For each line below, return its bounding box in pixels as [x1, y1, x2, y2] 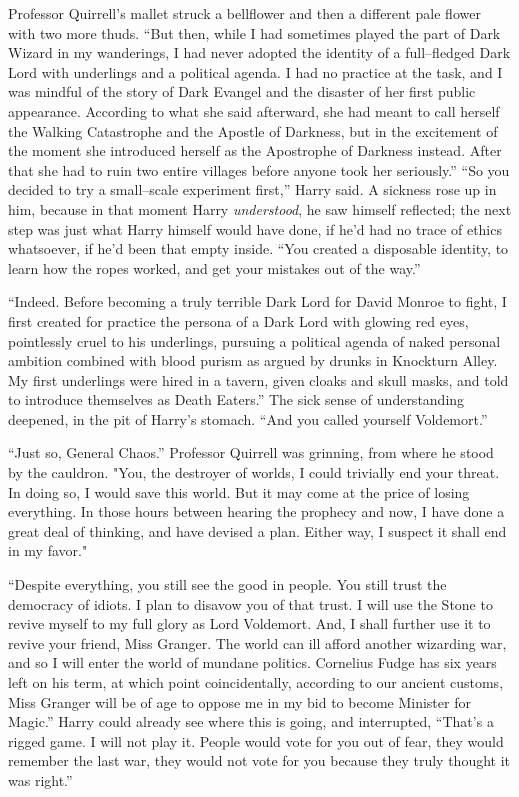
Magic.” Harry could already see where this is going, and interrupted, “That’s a [8, 711, 494, 732]
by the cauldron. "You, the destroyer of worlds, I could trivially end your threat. [8, 462, 500, 483]
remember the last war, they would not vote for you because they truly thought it [8, 750, 511, 771]
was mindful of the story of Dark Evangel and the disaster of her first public [8, 81, 476, 102]
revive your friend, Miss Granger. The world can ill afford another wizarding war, [8, 632, 507, 653]
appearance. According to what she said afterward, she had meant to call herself [8, 100, 500, 121]
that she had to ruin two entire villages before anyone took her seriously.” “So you [8, 159, 510, 180]
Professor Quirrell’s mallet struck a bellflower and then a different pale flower [8, 3, 481, 23]
